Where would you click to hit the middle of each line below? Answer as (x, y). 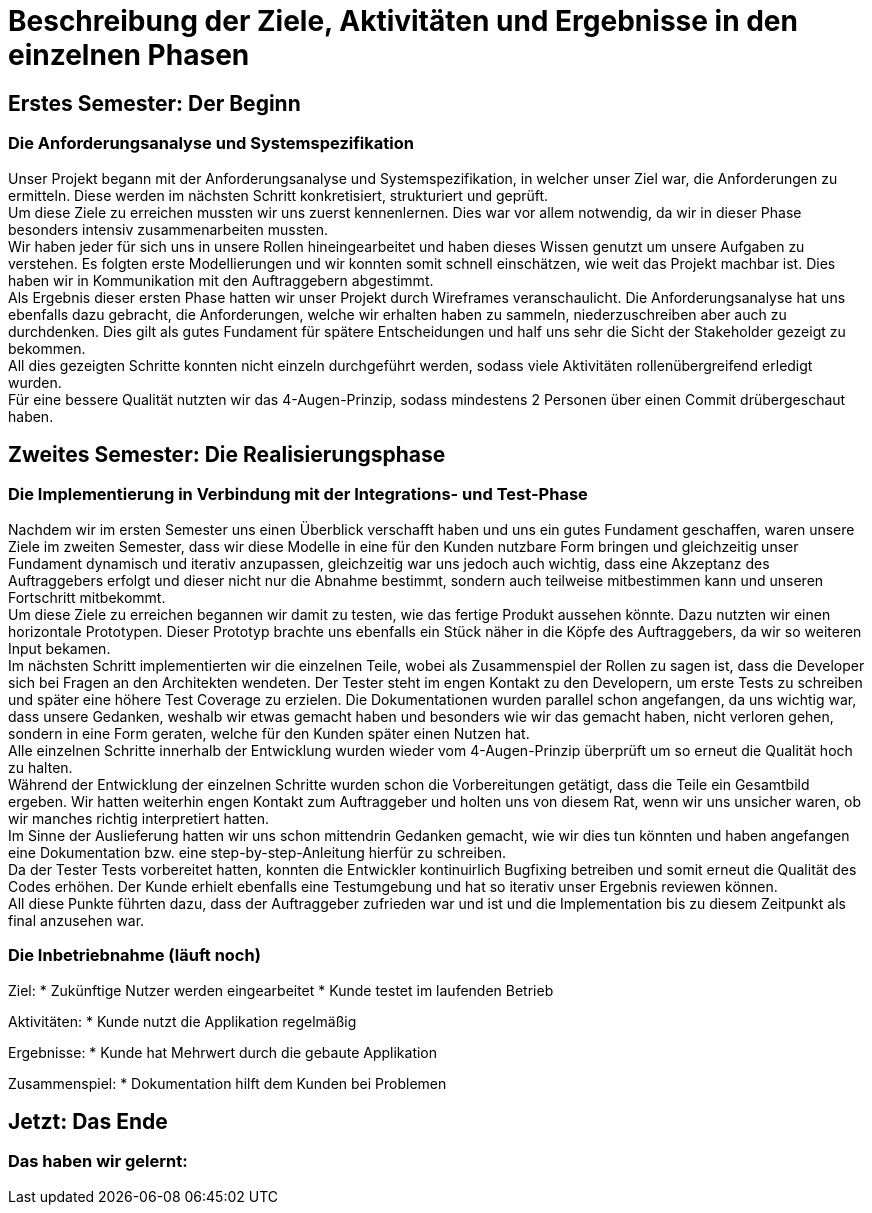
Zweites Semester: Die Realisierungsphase (227, 454)
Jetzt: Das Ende (88, 1121)
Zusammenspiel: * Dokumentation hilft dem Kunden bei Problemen (227, 1083)
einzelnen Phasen (129, 55)
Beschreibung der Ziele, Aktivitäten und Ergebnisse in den (403, 21)
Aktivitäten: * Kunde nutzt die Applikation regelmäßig (182, 1021)
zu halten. (40, 767)
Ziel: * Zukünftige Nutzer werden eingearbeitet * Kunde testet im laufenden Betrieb (281, 990)
